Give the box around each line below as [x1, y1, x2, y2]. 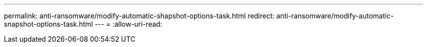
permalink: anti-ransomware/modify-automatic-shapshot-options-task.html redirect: [4, 12, 275, 20]
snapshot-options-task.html [4, 20, 93, 28]
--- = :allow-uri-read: [95, 20, 162, 28]
